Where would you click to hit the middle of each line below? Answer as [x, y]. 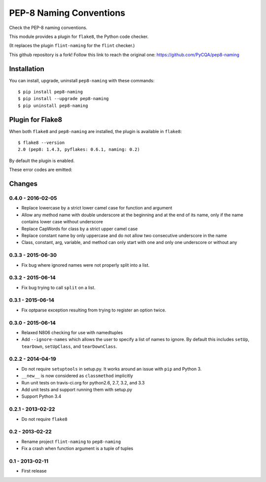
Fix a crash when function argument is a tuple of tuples [77, 448]
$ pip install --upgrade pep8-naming [64, 99]
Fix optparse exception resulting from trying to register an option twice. [94, 310]
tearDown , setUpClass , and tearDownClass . [69, 346]
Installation [27, 69]
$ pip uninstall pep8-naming [53, 105]
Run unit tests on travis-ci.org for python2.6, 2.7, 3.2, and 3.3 [83, 382]
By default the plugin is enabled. [42, 161]
